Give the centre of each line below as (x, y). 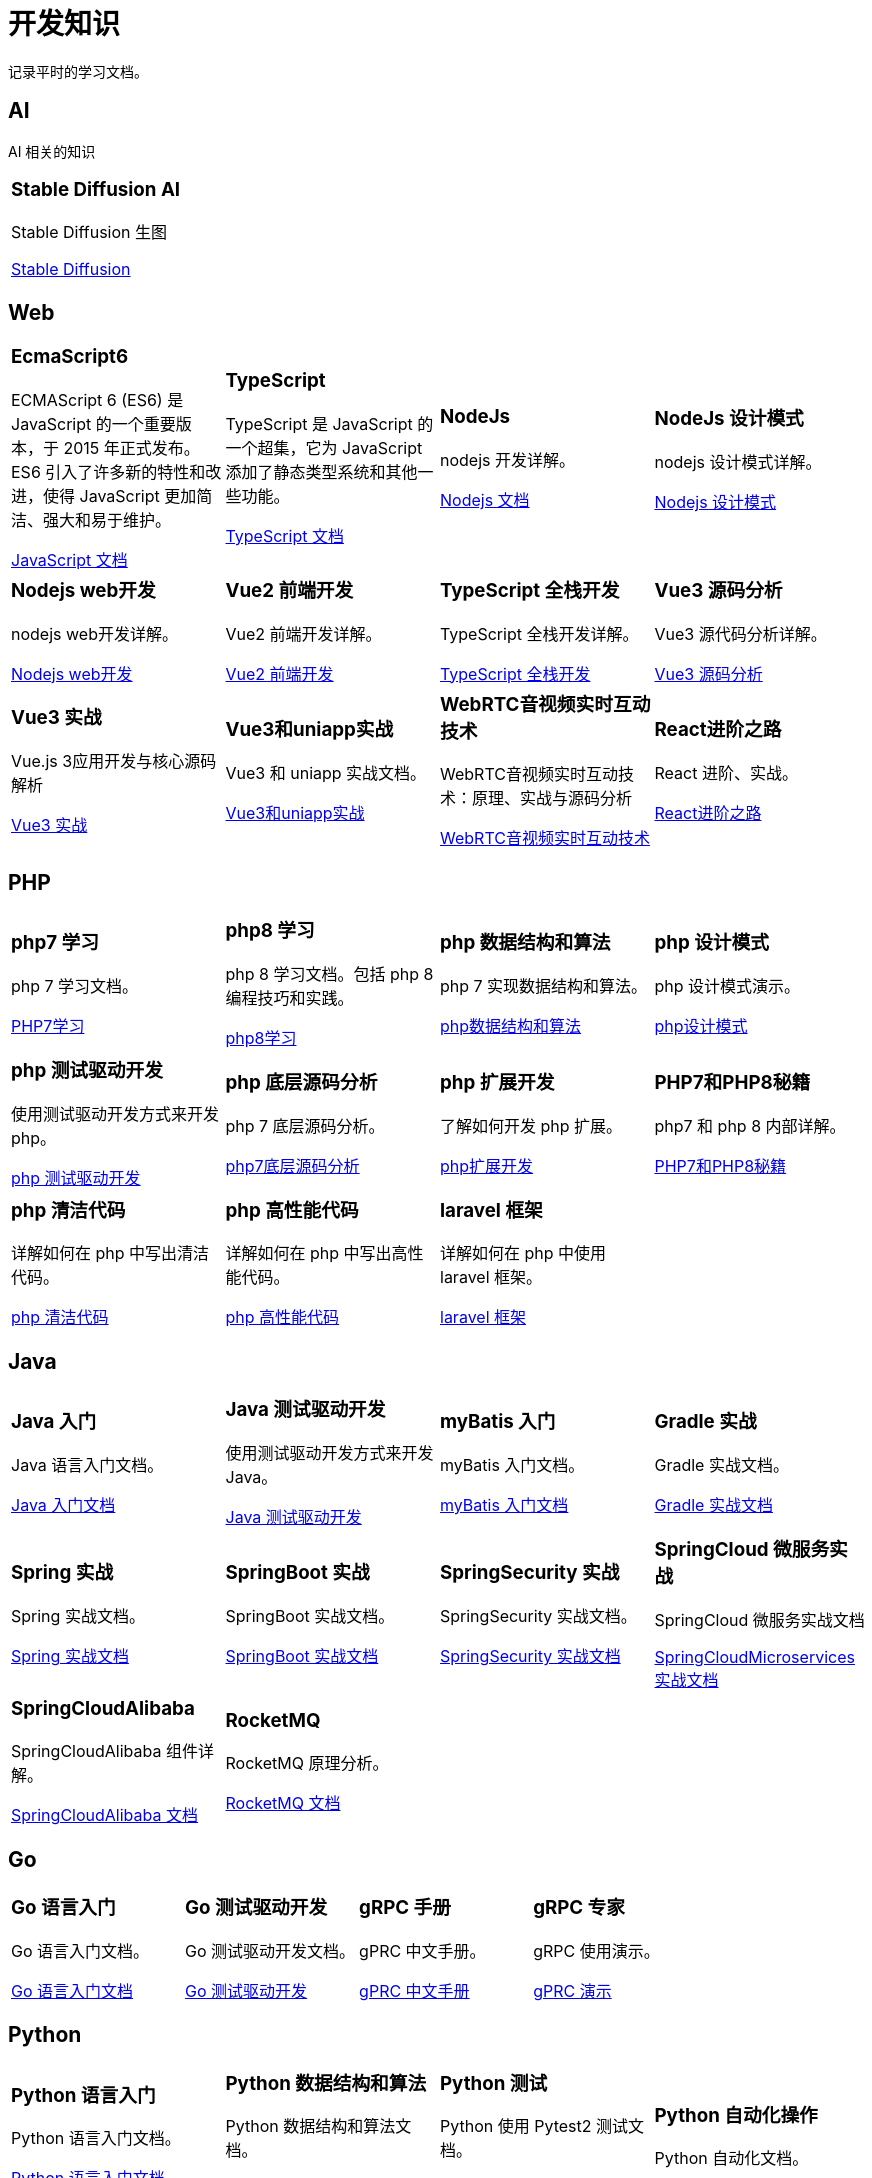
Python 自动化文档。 (731, 2158)
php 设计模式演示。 (727, 985)
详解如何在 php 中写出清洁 (110, 1253)
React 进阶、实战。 (726, 772)
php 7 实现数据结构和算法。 (544, 985)
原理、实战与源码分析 (552, 798)
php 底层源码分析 (301, 1082)
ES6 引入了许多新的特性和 (108, 471)
